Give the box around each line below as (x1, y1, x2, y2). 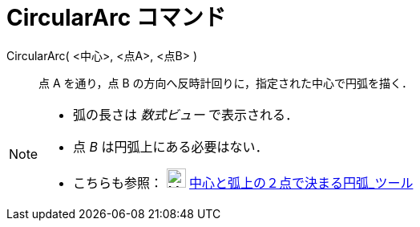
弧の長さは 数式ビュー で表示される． (73, 106, 299, 123)
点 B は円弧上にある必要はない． (73, 138, 269, 155)
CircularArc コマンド (6, 4, 226, 31)
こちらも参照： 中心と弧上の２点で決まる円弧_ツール (73, 174, 414, 191)
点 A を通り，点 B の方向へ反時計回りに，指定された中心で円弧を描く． (38, 75, 413, 90)
